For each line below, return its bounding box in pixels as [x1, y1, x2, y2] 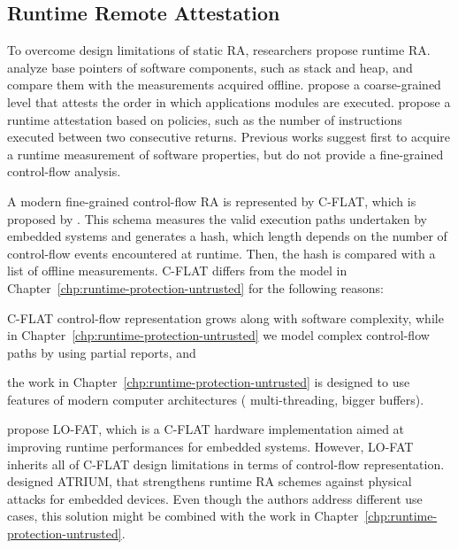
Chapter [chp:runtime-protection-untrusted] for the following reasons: [7, 278, 384, 297]
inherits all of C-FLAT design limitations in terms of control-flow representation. [7, 454, 445, 473]
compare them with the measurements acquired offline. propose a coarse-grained [7, 75, 441, 94]
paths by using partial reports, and [7, 343, 196, 361]
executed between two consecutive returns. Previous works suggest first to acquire [7, 128, 451, 146]
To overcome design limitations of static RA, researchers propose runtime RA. [7, 41, 431, 59]
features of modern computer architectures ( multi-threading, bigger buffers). [7, 390, 424, 408]
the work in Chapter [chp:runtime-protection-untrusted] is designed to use [7, 373, 410, 391]
